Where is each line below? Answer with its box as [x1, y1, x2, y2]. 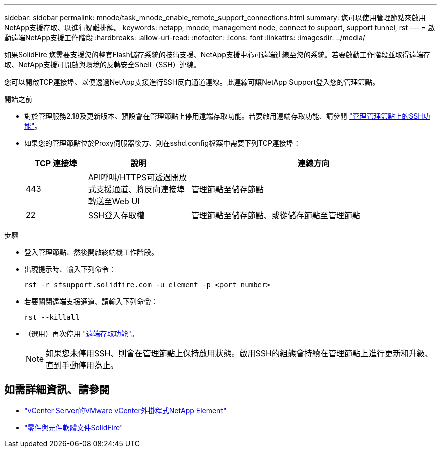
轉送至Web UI [88, 196, 140, 206]
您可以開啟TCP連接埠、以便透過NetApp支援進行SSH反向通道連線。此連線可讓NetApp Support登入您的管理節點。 [4, 78, 380, 86]
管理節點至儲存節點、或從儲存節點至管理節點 [191, 210, 360, 220]
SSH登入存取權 [88, 210, 145, 220]
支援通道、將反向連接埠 [96, 184, 185, 194]
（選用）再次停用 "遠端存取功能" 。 [24, 329, 138, 338]
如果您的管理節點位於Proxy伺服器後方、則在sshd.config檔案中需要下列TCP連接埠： [24, 139, 301, 147]
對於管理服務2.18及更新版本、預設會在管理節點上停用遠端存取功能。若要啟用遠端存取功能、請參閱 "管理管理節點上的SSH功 [24, 112, 430, 120]
